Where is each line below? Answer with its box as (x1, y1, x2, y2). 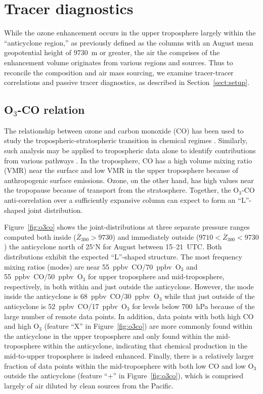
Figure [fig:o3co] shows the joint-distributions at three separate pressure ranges (4, 222, 250, 232)
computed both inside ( (4, 231, 76, 242)
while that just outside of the (164, 291, 255, 301)
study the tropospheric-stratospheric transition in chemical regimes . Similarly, (4, 135, 248, 146)
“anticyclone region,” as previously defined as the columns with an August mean (4, 37, 253, 48)
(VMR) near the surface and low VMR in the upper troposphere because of (4, 165, 238, 176)
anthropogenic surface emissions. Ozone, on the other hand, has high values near (4, 174, 254, 185)
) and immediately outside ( (112, 231, 199, 242)
